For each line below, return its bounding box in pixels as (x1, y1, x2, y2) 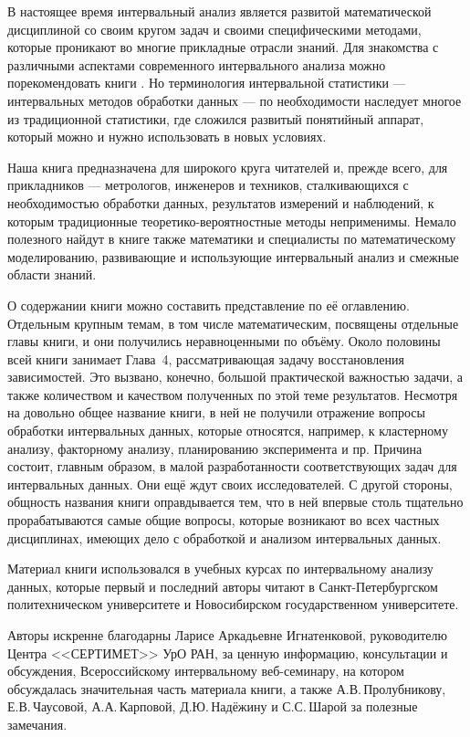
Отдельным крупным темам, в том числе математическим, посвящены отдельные (7, 313, 459, 332)
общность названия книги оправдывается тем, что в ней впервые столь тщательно (7, 492, 464, 511)
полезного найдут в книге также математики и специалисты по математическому (7, 229, 456, 248)
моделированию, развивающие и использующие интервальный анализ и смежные (7, 247, 459, 266)
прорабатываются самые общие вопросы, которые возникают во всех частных (7, 511, 440, 530)
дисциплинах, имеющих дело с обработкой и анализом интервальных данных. (7, 528, 442, 547)
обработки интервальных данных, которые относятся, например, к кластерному (7, 421, 448, 440)
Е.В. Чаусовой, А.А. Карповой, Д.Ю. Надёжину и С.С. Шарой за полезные (7, 697, 418, 716)
